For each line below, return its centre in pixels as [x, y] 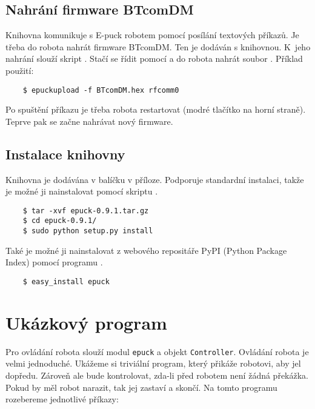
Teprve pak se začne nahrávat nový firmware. [89, 121]
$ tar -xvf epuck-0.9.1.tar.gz [86, 211]
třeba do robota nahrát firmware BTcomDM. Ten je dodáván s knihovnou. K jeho [158, 46]
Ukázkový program [86, 322]
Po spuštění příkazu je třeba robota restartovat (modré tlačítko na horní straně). [156, 109]
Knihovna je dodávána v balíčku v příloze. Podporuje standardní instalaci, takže [155, 179]
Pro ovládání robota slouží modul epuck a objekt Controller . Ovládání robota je [157, 351]
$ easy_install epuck [66, 281]
